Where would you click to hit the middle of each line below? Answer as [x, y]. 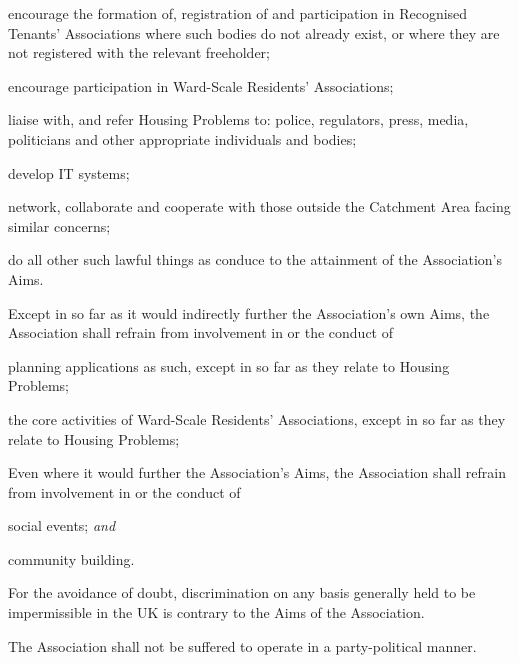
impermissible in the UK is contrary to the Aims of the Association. [216, 612]
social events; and [62, 525]
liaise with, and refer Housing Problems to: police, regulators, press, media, [238, 119]
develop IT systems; [69, 172]
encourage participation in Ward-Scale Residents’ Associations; [201, 85]
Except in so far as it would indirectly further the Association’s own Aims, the [249, 312]
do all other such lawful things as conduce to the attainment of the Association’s [255, 259]
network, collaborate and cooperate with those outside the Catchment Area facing [259, 206]
